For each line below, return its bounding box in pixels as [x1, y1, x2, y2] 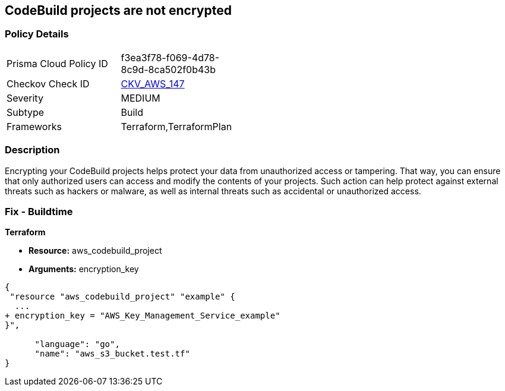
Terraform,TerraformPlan [121, 120, 232, 133]
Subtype [7, 106, 45, 118]
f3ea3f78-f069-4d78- [121, 51, 220, 64]
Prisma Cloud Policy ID [7, 57, 108, 70]
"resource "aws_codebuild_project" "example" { [10, 292, 235, 302]
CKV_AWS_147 [121, 77, 185, 90]
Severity [7, 92, 43, 104]
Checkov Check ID [7, 77, 90, 90]
